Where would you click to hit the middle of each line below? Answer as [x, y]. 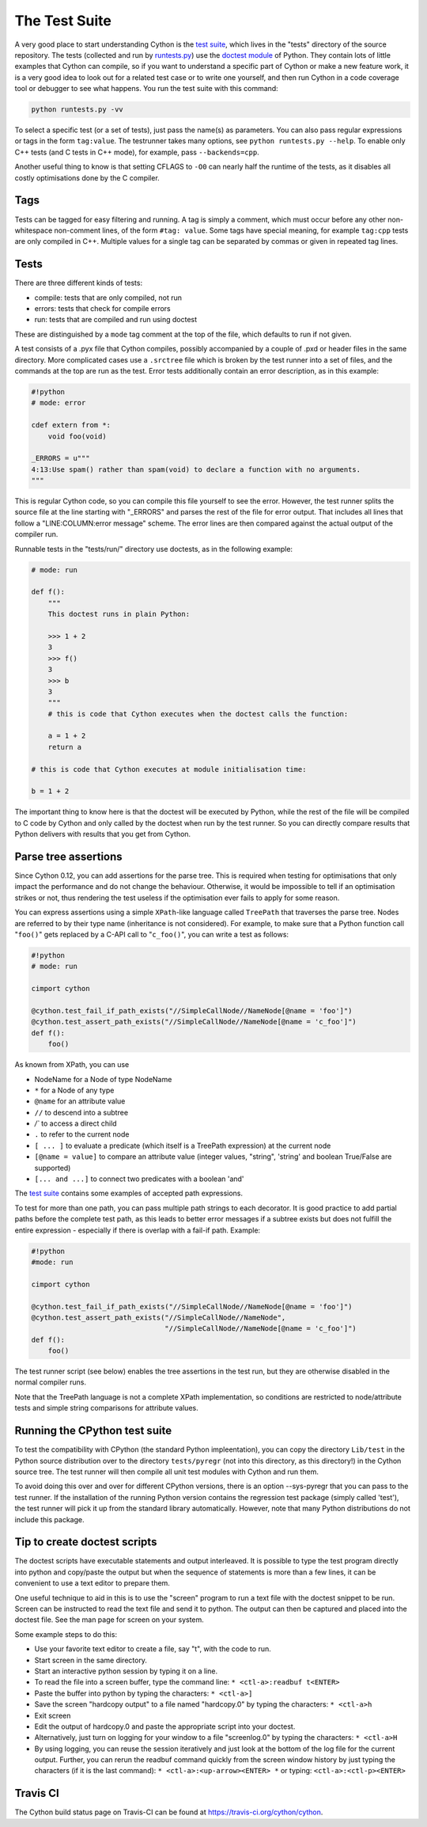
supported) [53, 1168]
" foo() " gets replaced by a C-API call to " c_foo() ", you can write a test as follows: [151, 935]
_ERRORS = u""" [60, 458]
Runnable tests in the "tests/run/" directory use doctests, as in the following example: [153, 549]
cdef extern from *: [71, 425]
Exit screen [53, 1715]
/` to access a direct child [76, 1123]
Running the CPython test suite [93, 1431]
